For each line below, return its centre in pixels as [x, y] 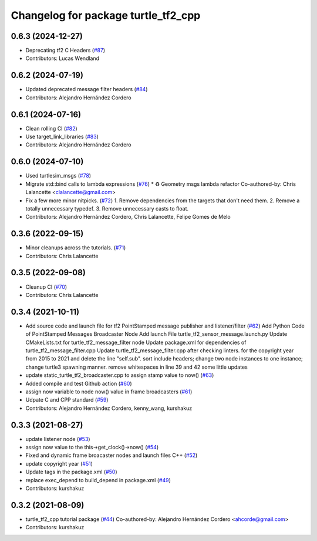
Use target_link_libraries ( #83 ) [62, 137]
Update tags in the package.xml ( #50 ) [71, 472]
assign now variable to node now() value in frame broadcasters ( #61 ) [109, 392]
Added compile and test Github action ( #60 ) [79, 383]
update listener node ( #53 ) [58, 439]
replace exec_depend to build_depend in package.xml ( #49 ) [98, 480]
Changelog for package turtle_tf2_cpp [106, 15]
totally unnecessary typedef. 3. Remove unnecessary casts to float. [107, 208]
